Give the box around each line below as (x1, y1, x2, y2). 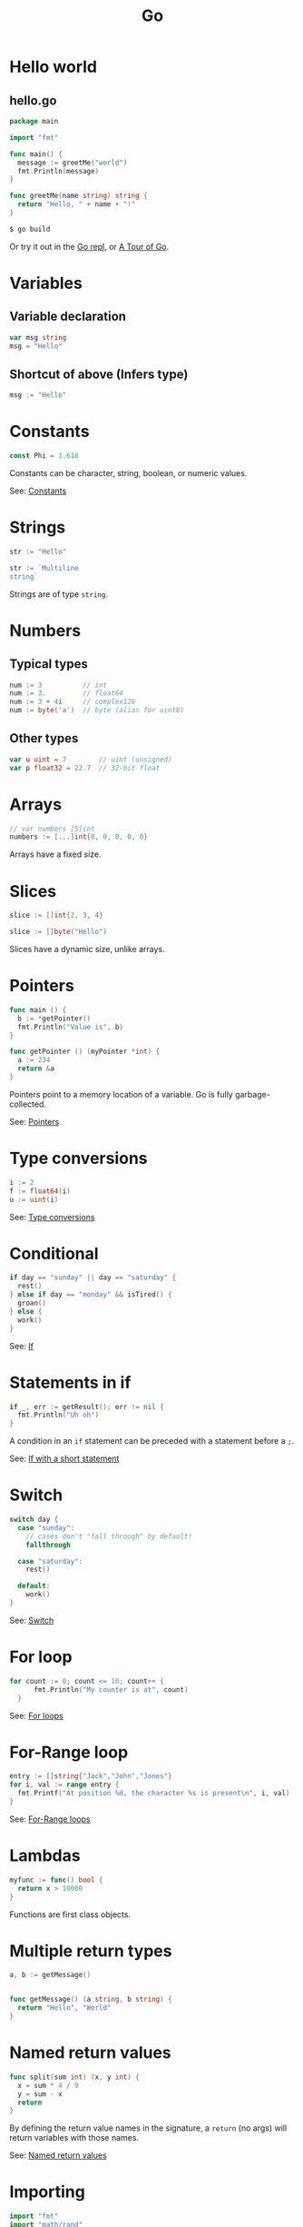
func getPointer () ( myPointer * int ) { (9, 1047, 161, 1057)
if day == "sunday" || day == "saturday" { (9, 1273, 177, 1282)
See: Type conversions (9, 1211, 95, 1222)
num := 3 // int (9, 681, 107, 690)
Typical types (9, 656, 88, 672)
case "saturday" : (17, 1556, 83, 1566)
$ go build (9, 224, 51, 234)
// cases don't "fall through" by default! (25, 1532, 193, 1541)
